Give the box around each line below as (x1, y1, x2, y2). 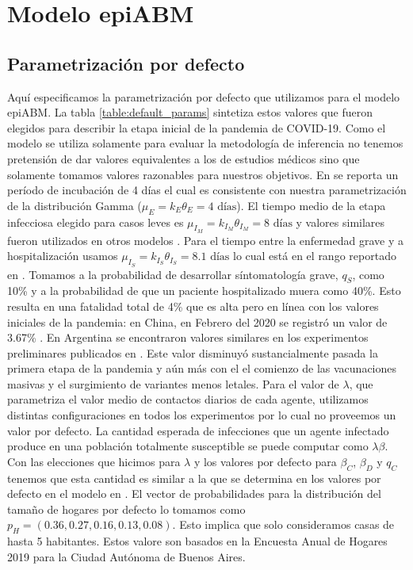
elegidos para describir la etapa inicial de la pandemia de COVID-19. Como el (7, 119, 386, 136)
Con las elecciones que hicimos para (7, 453, 181, 469)
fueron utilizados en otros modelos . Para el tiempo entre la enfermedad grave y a (7, 231, 403, 248)
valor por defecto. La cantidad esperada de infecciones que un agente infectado (7, 422, 389, 438)
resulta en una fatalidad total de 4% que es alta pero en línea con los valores (7, 297, 379, 314)
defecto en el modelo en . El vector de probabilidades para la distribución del (7, 485, 381, 502)
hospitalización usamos (7, 247, 118, 264)
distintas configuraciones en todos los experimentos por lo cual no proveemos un (7, 407, 396, 423)
